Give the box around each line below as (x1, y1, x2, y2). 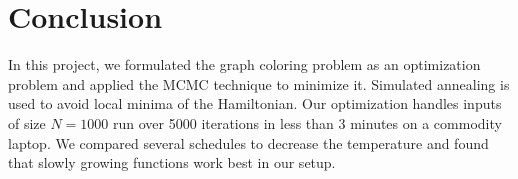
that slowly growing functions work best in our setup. (8, 152, 336, 173)
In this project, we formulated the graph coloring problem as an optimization (8, 54, 481, 75)
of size (8, 112, 46, 133)
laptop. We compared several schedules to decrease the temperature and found (8, 132, 489, 153)
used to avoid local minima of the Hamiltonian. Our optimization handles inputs (8, 93, 502, 114)
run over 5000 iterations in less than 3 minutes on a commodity (113, 112, 502, 133)
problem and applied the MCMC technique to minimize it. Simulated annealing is (8, 73, 510, 94)
